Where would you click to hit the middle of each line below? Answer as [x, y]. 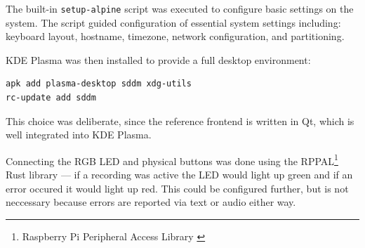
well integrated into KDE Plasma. [79, 135]
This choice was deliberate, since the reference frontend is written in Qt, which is [180, 120]
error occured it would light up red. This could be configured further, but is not [177, 188]
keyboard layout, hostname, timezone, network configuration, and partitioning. [175, 36]
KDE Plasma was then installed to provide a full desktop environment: [158, 59]
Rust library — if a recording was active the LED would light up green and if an [179, 175]
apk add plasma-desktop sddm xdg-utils [99, 84]
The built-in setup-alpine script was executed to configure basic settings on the [180, 8]
